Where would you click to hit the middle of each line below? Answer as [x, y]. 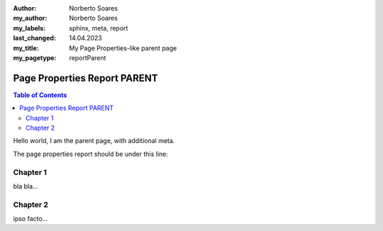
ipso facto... [30, 219]
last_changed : [35, 38]
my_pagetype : [35, 57]
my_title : [26, 48]
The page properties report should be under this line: [90, 154]
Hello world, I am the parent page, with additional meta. [94, 141]
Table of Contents [40, 95]
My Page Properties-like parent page [123, 48]
